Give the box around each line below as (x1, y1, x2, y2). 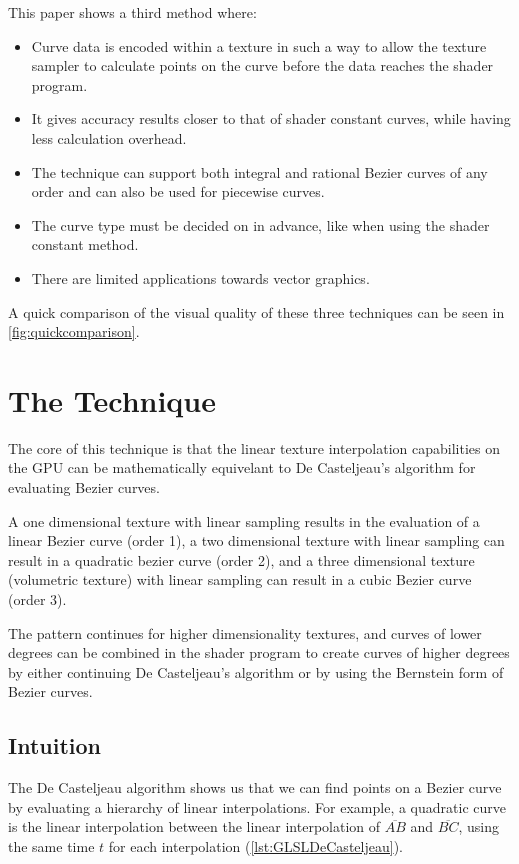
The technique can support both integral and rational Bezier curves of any (31, 161, 488, 182)
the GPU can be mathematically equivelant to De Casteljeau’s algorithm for (8, 457, 476, 478)
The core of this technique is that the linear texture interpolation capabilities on (8, 437, 500, 458)
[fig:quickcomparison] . (8, 321, 140, 342)
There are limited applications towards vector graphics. (31, 267, 370, 288)
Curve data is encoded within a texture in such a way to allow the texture (31, 35, 487, 56)
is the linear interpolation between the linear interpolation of (8, 816, 381, 837)
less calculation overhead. (31, 127, 187, 148)
